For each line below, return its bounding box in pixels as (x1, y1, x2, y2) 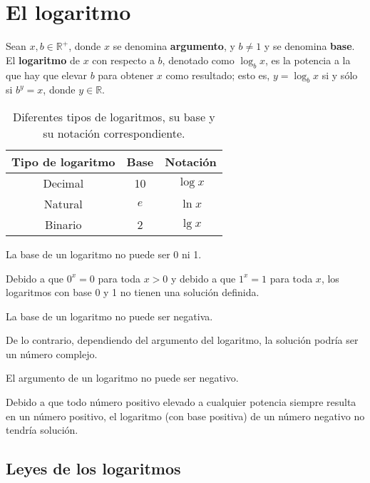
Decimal (43, 174, 84, 191)
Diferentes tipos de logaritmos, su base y (12, 108, 215, 125)
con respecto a (92, 52, 155, 67)
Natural (43, 195, 83, 212)
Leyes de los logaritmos (6, 457, 181, 479)
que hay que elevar (6, 67, 87, 82)
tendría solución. (6, 422, 78, 437)
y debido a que (171, 270, 236, 285)
